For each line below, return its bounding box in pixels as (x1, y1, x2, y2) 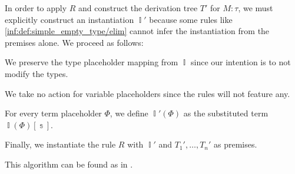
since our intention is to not (191, 56, 291, 68)
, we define (110, 107, 148, 119)
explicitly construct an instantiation (5, 13, 134, 25)
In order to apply (5, 2, 67, 14)
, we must (238, 2, 273, 14)
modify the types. (5, 67, 68, 79)
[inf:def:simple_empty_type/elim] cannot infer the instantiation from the (5, 25, 270, 37)
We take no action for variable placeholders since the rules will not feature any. (5, 87, 290, 99)
